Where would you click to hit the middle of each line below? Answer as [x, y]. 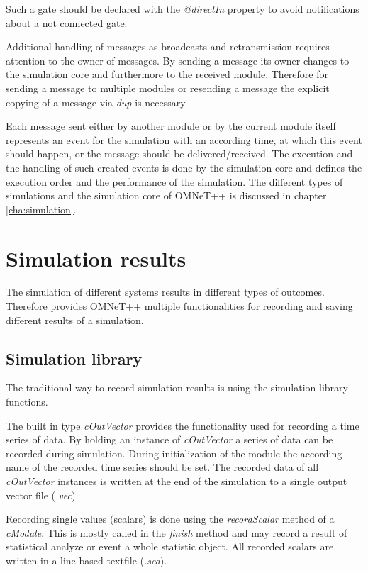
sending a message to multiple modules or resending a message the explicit [168, 88]
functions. [27, 402]
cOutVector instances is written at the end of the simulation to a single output [177, 480]
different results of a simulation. [75, 319]
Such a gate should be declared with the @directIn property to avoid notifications [183, 9]
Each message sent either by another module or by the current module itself [171, 126]
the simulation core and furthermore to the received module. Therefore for [167, 74]
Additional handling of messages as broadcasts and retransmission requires [168, 46]
